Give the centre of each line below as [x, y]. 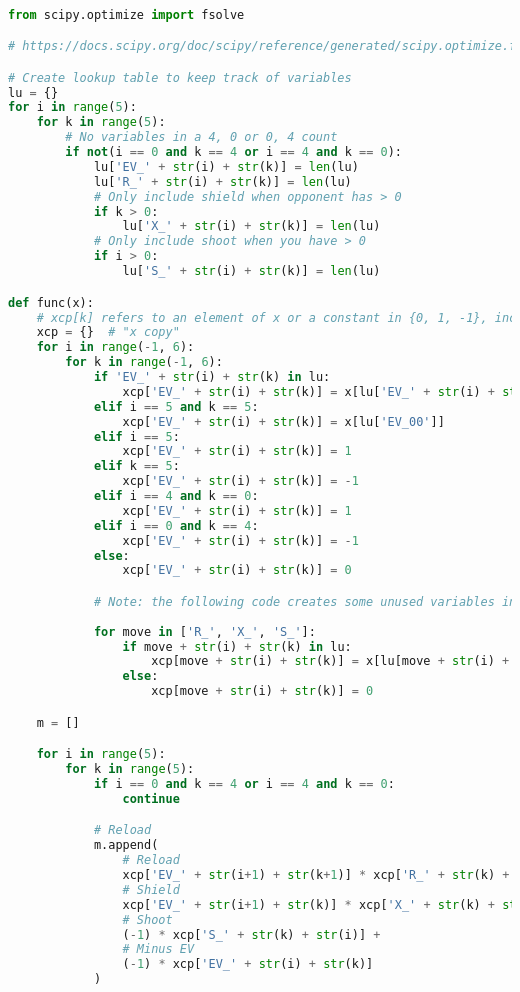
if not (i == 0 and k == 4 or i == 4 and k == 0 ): [234, 152]
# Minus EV [158, 949]
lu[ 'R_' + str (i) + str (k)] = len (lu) [222, 181]
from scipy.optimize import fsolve [126, 14]
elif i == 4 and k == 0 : [176, 496]
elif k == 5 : [136, 466]
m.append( [126, 845]
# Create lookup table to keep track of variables [180, 77]
